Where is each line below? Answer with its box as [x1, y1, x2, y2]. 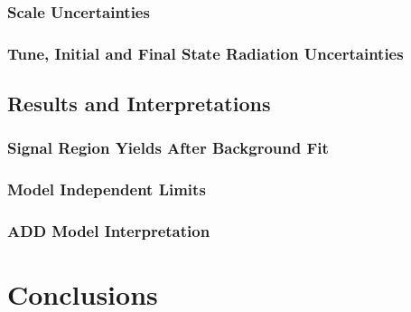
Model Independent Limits [7, 178, 206, 201]
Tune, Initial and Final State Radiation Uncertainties [7, 42, 404, 64]
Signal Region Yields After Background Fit [7, 137, 329, 159]
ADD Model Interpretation [7, 220, 210, 242]
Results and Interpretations [7, 90, 271, 118]
